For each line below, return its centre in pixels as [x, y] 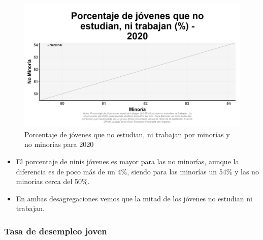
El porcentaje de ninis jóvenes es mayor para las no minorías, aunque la [127, 161]
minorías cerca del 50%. [53, 181]
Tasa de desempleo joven [56, 231]
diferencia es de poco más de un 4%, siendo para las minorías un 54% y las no [137, 171]
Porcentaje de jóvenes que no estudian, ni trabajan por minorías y [127, 134]
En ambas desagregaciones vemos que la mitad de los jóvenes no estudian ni [134, 198]
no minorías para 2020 [59, 144]
